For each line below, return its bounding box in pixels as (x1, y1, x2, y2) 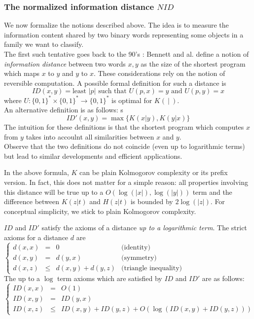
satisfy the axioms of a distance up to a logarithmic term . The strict (41, 222, 247, 233)
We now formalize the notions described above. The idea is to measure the (4, 20, 229, 30)
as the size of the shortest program (141, 58, 246, 69)
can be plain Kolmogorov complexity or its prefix (79, 167, 228, 177)
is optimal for (111, 95, 152, 105)
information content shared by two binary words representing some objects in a (4, 29, 244, 39)
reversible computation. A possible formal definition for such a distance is (4, 77, 226, 88)
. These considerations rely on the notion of (93, 68, 225, 78)
